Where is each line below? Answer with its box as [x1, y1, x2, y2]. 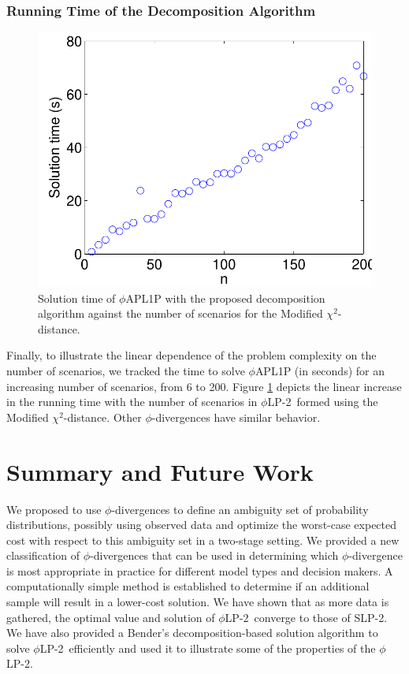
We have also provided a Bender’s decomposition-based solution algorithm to [6, 624, 378, 641]
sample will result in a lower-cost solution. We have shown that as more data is [6, 594, 389, 610]
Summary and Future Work [6, 455, 314, 487]
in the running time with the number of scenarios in [6, 393, 258, 410]
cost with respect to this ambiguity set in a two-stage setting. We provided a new [6, 531, 400, 548]
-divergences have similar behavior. [151, 408, 321, 425]
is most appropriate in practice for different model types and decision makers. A [6, 562, 393, 579]
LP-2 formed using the [267, 393, 378, 410]
